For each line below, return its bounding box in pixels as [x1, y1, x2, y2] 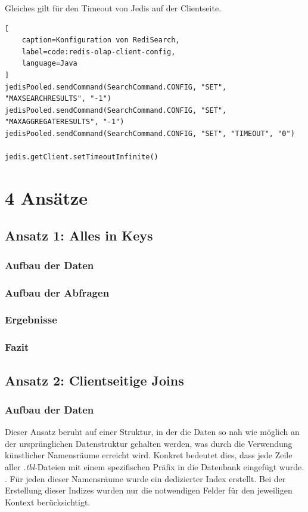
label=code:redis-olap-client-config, [21, 47, 176, 56]
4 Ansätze [5, 185, 88, 209]
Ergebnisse [5, 312, 57, 327]
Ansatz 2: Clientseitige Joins [5, 371, 184, 389]
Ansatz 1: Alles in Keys [5, 226, 153, 245]
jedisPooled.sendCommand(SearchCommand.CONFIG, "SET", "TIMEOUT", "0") [5, 129, 295, 138]
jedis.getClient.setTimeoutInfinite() [5, 153, 158, 162]
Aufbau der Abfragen [5, 285, 110, 300]
